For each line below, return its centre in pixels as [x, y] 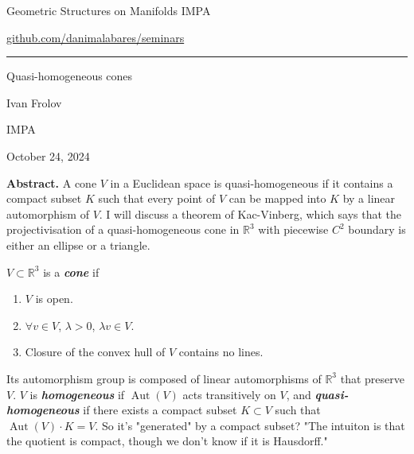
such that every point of [157, 198]
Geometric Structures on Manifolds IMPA [109, 10]
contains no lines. [221, 352]
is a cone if [71, 272]
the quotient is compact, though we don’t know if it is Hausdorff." [167, 441]
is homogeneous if [77, 394]
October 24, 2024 [48, 155]
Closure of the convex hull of [95, 352]
